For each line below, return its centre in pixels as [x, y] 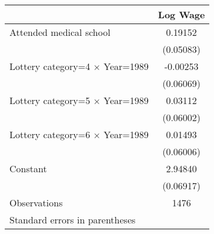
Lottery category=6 [50, 134]
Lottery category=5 [50, 100]
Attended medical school [60, 32]
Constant [28, 168]
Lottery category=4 [50, 66]
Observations [36, 203]
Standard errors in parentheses [73, 220]
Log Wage [181, 14]
